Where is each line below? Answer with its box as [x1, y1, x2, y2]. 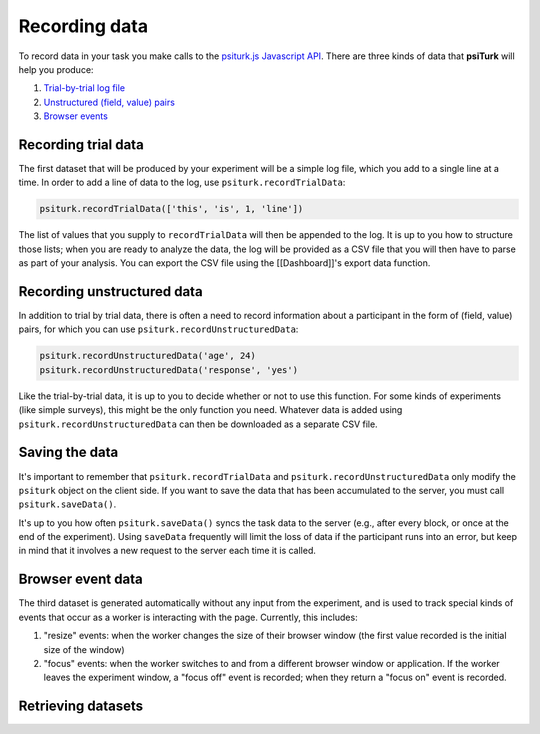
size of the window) [43, 643, 125, 655]
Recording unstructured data [18, 283, 204, 300]
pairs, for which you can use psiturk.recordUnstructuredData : [18, 323, 299, 335]
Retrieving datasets [18, 698, 144, 715]
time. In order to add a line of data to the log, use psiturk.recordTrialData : [18, 176, 346, 189]
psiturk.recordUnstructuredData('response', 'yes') [39, 364, 299, 375]
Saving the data [18, 444, 119, 461]
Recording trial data [18, 136, 144, 153]
